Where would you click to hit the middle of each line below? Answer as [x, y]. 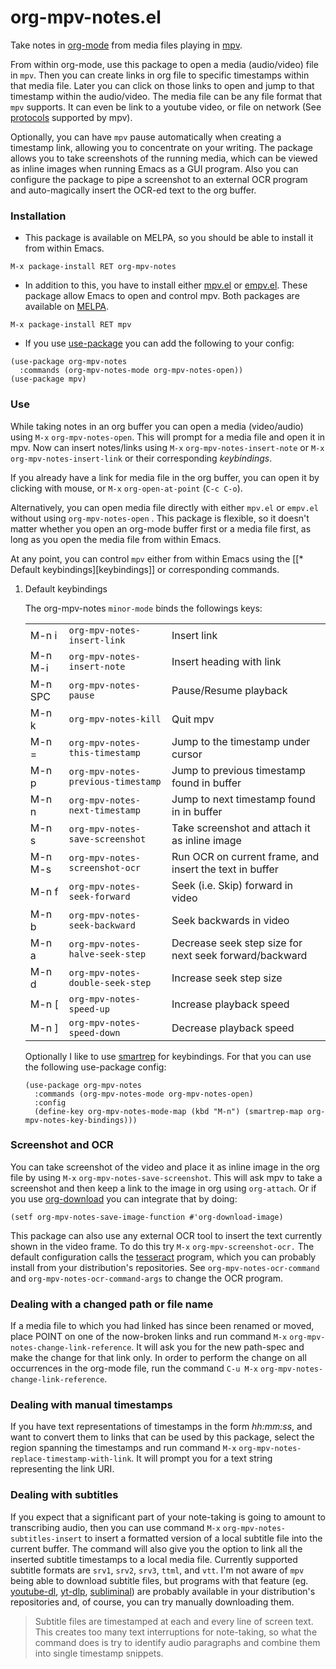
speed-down [94, 1032]
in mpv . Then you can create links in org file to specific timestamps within [160, 75]
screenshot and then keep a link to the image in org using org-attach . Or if [163, 1188]
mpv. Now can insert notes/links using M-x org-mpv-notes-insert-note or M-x [167, 447]
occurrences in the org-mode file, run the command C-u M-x [134, 1368]
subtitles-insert [46, 1539]
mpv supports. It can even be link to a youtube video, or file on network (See [166, 107]
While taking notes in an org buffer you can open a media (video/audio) [157, 426]
